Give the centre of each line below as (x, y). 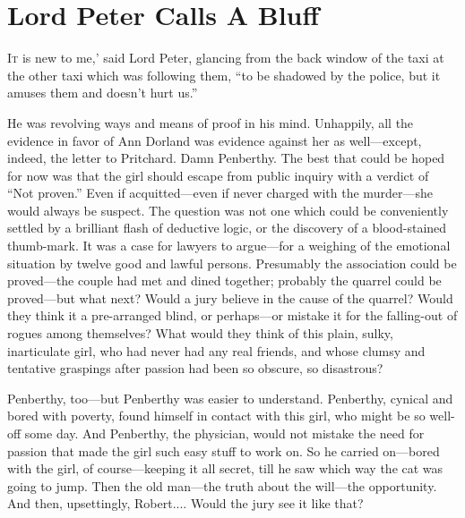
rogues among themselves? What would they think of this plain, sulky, (200, 333)
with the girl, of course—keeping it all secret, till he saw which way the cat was (225, 468)
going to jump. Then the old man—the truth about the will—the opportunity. (222, 485)
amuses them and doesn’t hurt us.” (103, 93)
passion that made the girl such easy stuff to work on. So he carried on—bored (224, 450)
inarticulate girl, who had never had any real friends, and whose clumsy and (216, 350)
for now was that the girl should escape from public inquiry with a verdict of (218, 175)
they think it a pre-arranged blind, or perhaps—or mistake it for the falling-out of (232, 315)
